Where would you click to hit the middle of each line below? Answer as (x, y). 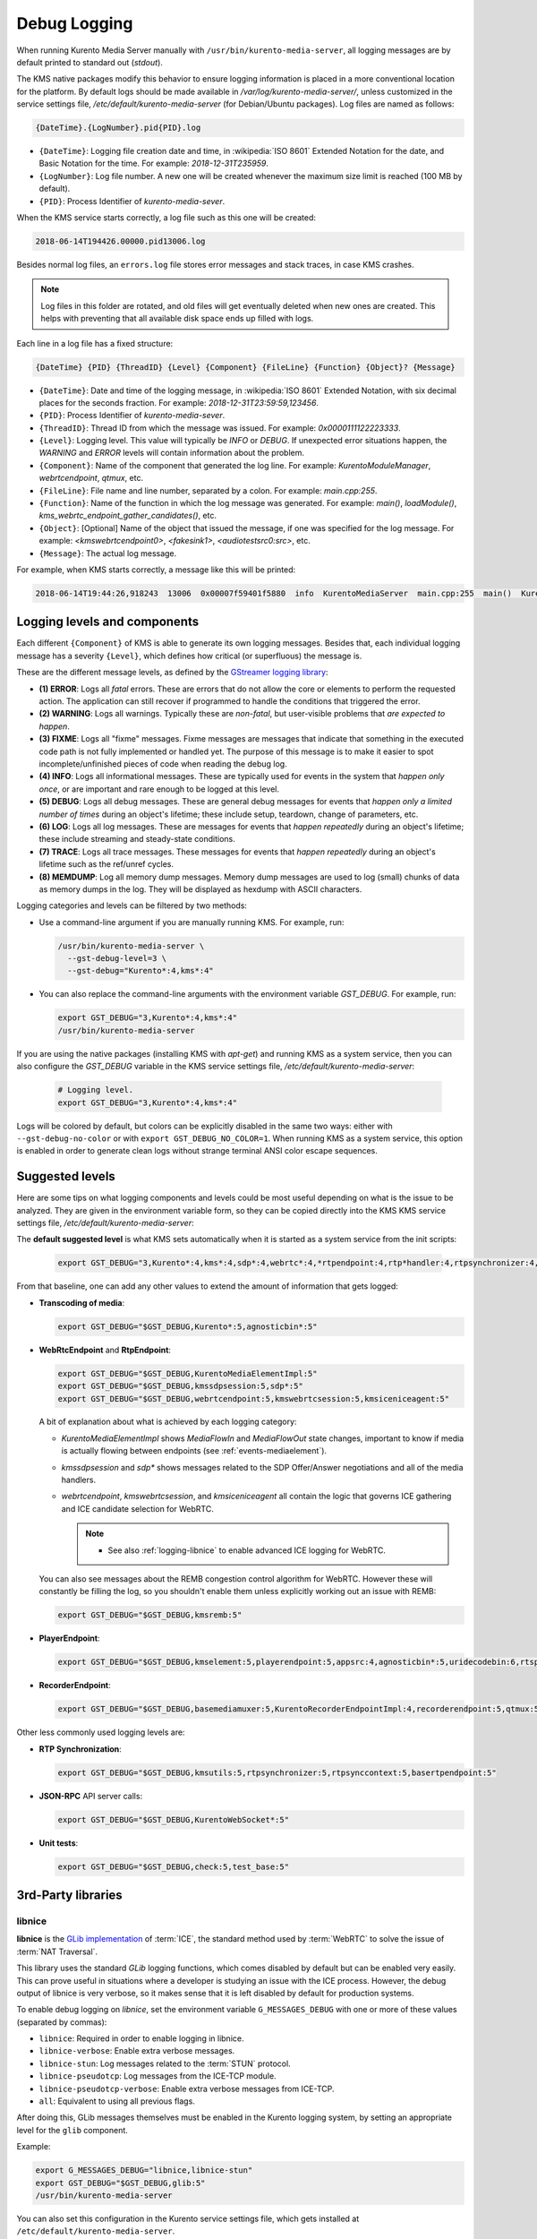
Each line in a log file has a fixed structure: (95, 343)
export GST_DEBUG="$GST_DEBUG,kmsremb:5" (150, 1615)
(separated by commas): (62, 2022)
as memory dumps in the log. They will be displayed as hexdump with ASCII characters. (200, 889)
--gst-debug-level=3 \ (117, 959)
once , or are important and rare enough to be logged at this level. (159, 789)
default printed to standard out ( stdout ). (89, 62)
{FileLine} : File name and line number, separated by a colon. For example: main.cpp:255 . (208, 490)
